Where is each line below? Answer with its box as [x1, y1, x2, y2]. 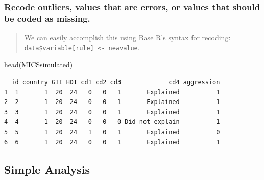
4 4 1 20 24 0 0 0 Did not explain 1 [4, 118, 220, 126]
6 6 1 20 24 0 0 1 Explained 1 [4, 138, 220, 146]
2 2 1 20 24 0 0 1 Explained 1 [4, 98, 220, 106]
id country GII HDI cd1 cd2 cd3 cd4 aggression [11, 78, 220, 86]
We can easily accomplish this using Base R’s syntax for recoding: [24, 32, 231, 43]
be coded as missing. [4, 12, 90, 24]
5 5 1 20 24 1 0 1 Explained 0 [4, 128, 220, 136]
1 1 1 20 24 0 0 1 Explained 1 [4, 88, 220, 96]
